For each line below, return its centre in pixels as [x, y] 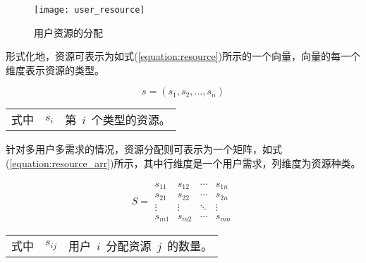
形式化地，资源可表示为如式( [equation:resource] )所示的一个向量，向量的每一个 [183, 56]
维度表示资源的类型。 [55, 69]
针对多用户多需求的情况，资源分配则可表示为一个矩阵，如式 [144, 149]
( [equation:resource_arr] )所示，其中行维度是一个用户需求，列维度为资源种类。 [183, 163]
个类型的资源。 [131, 120]
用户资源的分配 [68, 32]
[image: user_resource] [90, 10]
